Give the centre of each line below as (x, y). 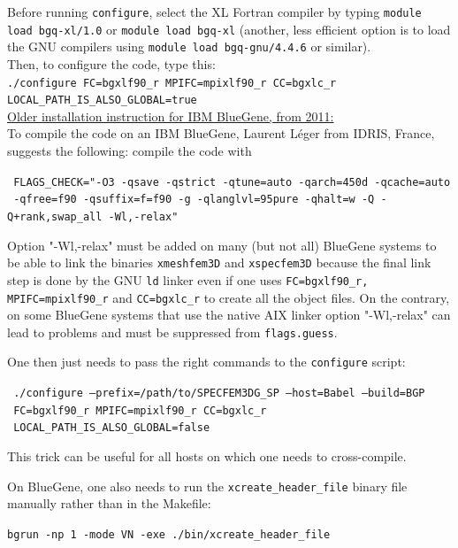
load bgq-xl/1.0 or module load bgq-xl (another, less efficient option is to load (229, 29)
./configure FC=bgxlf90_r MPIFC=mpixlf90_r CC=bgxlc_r (172, 83)
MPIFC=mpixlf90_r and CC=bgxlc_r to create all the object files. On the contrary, (229, 297)
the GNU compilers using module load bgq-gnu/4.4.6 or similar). (189, 46)
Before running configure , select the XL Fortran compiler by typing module (214, 12)
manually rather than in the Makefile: (109, 503)
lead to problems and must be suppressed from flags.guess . (172, 332)
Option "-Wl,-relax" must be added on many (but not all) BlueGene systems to (222, 245)
